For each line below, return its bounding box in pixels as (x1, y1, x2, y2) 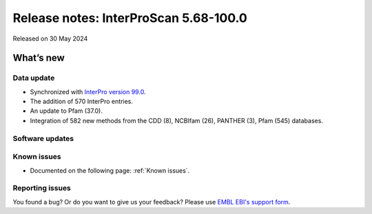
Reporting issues (12, 183, 72, 193)
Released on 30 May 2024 (12, 34, 88, 43)
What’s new (12, 52, 65, 64)
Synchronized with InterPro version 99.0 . (30, 87, 146, 96)
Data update (12, 73, 55, 83)
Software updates (12, 133, 74, 143)
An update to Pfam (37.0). (30, 107, 103, 115)
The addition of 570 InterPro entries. (30, 97, 134, 106)
